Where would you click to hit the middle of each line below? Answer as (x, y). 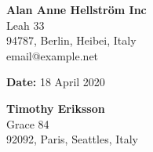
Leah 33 (25, 25)
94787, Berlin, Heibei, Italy (71, 40)
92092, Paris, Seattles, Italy (72, 139)
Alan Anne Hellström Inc (76, 9)
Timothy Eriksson (56, 108)
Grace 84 (28, 123)
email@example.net (53, 55)
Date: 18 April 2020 (56, 82)
